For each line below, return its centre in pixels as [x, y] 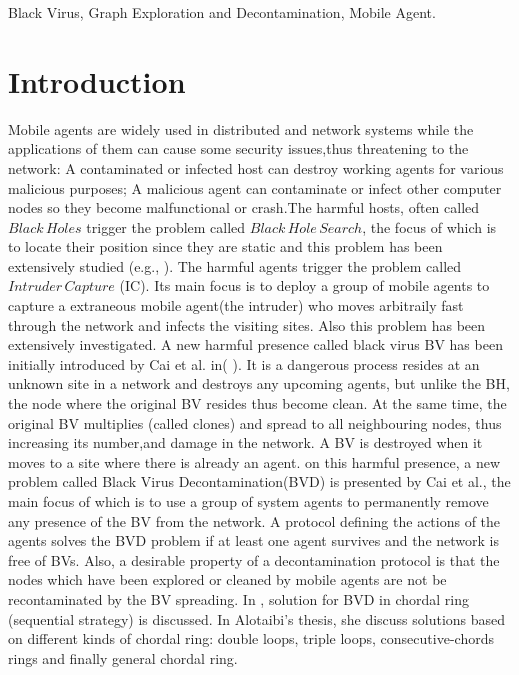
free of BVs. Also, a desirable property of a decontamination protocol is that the [254, 559]
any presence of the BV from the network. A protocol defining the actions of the [254, 520]
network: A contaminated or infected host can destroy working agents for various [256, 167]
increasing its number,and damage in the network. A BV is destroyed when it [245, 442]
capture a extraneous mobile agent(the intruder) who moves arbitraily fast [236, 305]
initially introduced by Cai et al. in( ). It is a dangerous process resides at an [244, 363]
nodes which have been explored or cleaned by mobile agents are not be [227, 579]
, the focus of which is [429, 226]
